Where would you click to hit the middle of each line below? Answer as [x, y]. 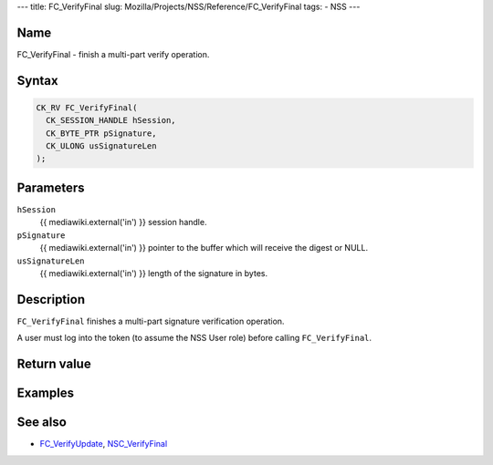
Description [51, 300]
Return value [54, 364]
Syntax [37, 81]
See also [42, 423]
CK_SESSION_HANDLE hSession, [111, 120]
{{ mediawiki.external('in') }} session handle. [123, 222]
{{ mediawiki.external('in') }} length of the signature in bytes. [154, 273]
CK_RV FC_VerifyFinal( [87, 108]
